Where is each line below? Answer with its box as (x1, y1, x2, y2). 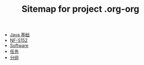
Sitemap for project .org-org (21, 3, 140, 15)
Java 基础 (9, 32, 30, 38)
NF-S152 (9, 37, 28, 43)
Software (9, 43, 29, 49)
